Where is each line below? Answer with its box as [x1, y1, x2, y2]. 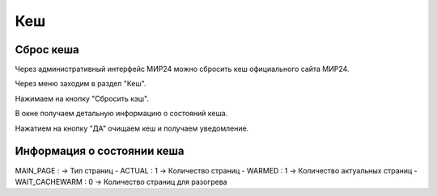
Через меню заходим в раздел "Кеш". [15, 79, 146, 89]
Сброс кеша [15, 43, 80, 56]
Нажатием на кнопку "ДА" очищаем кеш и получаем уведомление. [15, 123, 249, 133]
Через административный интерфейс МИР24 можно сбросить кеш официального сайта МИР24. [15, 65, 350, 74]
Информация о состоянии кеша [15, 144, 185, 158]
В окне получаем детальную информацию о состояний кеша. [15, 109, 228, 119]
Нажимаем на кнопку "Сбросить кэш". [15, 94, 150, 103]
